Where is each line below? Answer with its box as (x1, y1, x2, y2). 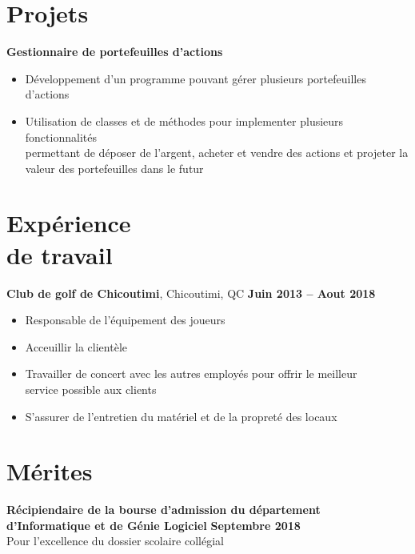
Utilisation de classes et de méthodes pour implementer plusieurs (25, 112, 344, 129)
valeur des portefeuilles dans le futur (25, 159, 204, 176)
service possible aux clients (25, 380, 157, 397)
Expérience (6, 207, 131, 239)
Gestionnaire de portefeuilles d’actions (6, 43, 223, 60)
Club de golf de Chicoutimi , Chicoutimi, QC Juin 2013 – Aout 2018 (6, 284, 376, 301)
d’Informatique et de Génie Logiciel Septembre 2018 (6, 516, 301, 533)
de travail (6, 238, 113, 271)
